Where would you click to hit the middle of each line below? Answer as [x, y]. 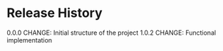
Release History [55, 13]
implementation [30, 40]
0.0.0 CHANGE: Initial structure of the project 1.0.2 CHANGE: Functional [111, 33]
